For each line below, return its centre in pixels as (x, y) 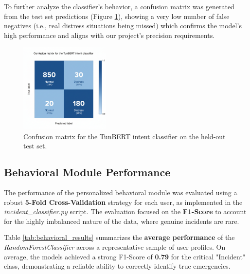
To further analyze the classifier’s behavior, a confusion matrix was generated (119, 6)
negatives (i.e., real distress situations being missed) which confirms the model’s (123, 26)
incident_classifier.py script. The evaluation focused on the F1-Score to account (125, 211)
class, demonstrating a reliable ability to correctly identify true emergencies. (117, 266)
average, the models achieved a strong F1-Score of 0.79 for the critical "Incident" (125, 256)
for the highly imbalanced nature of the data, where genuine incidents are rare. (122, 221)
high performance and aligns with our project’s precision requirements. (109, 35)
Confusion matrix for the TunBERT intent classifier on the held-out (125, 136)
